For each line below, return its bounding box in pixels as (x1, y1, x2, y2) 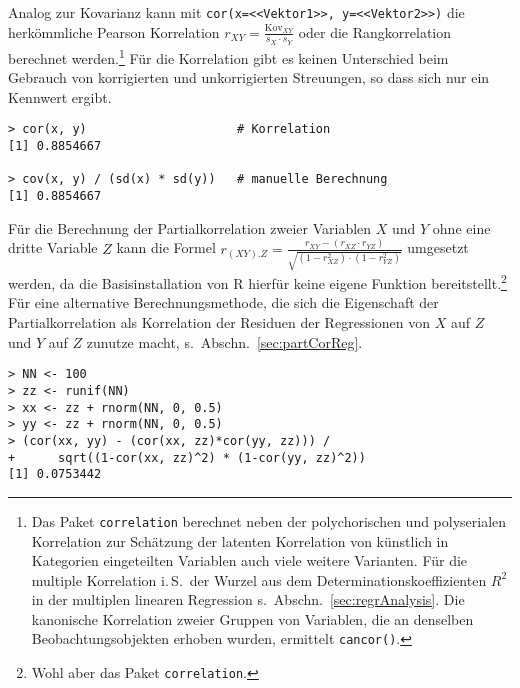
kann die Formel (116, 237, 216, 258)
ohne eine (432, 217, 491, 238)
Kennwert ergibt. (8, 86, 112, 107)
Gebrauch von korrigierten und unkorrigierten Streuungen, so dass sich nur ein (8, 67, 490, 88)
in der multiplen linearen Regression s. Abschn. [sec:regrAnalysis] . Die (31, 589, 465, 610)
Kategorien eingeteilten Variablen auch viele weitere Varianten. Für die (31, 550, 468, 571)
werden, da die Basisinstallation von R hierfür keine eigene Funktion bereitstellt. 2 (8, 270, 507, 293)
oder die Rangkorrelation (298, 21, 452, 42)
